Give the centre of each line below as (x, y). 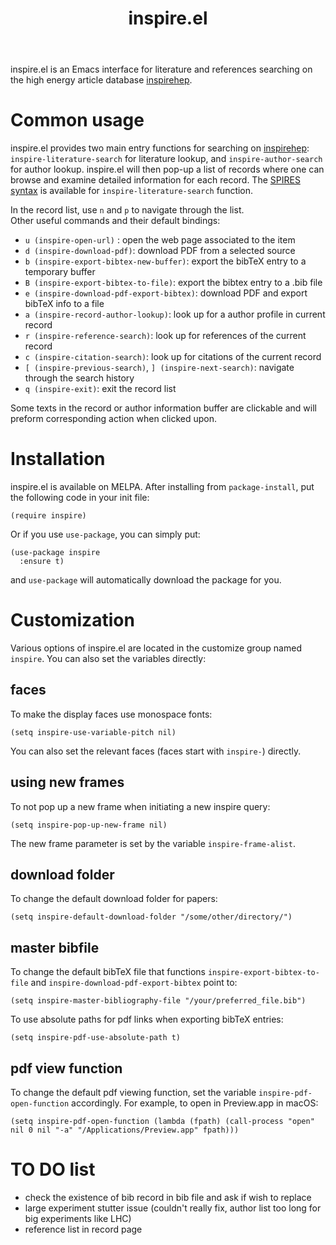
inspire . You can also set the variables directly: (108, 658)
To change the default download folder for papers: (114, 899)
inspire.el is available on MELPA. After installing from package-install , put (162, 487)
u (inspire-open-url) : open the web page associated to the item (160, 240)
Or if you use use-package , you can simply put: (105, 534)
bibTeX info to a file (64, 304)
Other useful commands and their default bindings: (115, 221)
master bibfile (55, 947)
